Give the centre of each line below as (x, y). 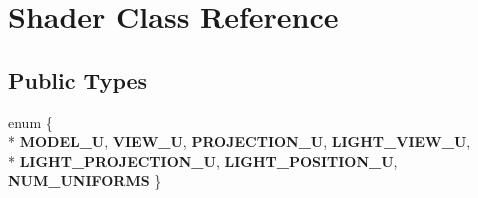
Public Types (78, 79)
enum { (30, 121)
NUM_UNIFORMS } (85, 180)
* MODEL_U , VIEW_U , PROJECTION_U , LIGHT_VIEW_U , (239, 141)
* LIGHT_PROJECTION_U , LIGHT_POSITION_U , (203, 160)
